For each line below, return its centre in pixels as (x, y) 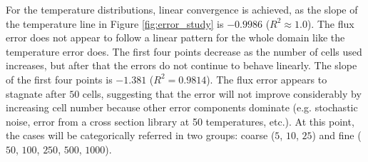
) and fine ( (337, 135)
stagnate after (36, 93)
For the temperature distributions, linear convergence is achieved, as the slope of (182, 9)
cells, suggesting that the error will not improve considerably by (222, 93)
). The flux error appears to (267, 79)
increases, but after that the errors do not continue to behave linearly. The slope (182, 65)
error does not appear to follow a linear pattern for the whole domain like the (175, 37)
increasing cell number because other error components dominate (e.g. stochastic (182, 107)
